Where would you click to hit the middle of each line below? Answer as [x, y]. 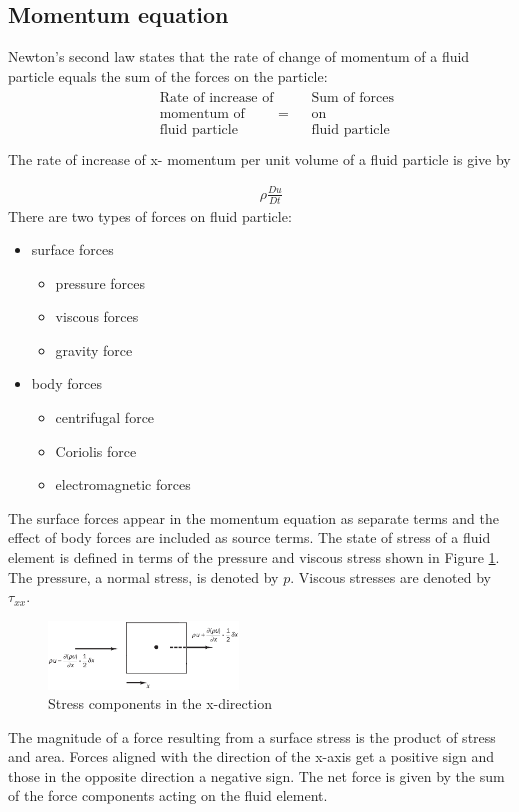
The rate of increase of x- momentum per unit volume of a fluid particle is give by [259, 158]
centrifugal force [105, 417]
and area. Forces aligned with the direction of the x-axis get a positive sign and [251, 756]
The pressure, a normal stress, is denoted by [143, 576]
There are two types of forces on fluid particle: [150, 215]
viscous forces [97, 316]
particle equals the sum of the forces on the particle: [168, 75]
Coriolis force [96, 450]
